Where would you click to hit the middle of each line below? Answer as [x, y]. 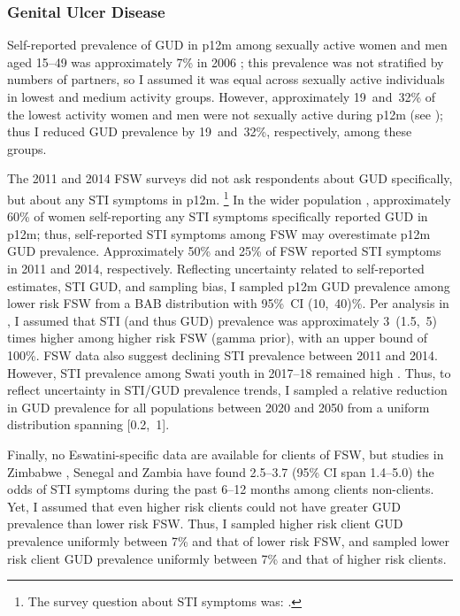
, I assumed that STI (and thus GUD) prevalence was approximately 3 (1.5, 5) [222, 320]
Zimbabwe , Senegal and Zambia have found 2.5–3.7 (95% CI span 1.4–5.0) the [221, 471]
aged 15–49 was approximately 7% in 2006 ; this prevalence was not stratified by [226, 62]
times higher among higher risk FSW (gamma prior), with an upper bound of [218, 338]
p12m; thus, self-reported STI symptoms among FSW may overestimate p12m [219, 233]
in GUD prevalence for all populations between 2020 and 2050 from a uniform [218, 407]
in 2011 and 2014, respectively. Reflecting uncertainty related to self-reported [216, 268]
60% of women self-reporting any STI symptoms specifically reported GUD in [218, 216]
